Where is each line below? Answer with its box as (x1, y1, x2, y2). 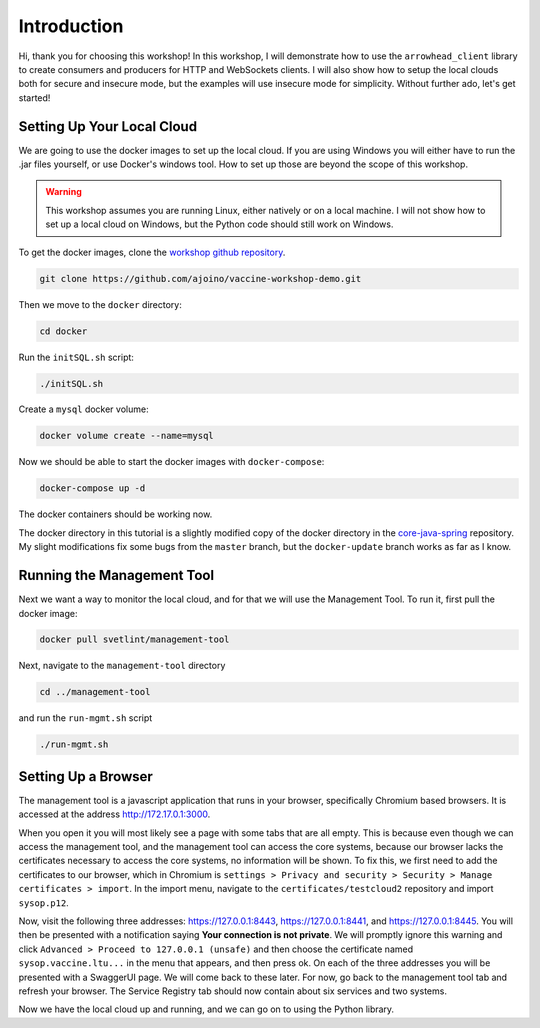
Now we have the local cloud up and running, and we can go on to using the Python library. (18, 1003, 395, 1015)
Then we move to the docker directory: (18, 298, 182, 310)
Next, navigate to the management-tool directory (18, 660, 226, 672)
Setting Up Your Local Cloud (18, 118, 198, 135)
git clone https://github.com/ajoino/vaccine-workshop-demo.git (39, 273, 362, 284)
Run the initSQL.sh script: (18, 351, 135, 363)
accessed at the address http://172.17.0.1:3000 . (18, 808, 211, 820)
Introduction (18, 15, 124, 37)
